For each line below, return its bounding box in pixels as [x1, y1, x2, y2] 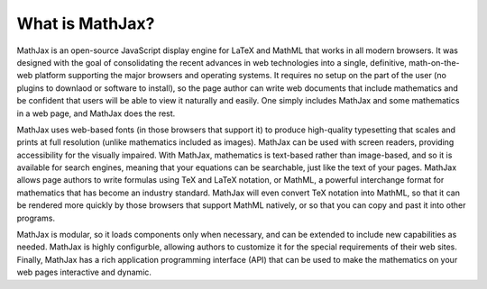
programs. [16, 212, 56, 223]
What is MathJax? [16, 14, 155, 33]
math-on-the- [409, 57, 460, 68]
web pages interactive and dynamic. [16, 266, 152, 278]
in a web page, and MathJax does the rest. [16, 108, 176, 119]
